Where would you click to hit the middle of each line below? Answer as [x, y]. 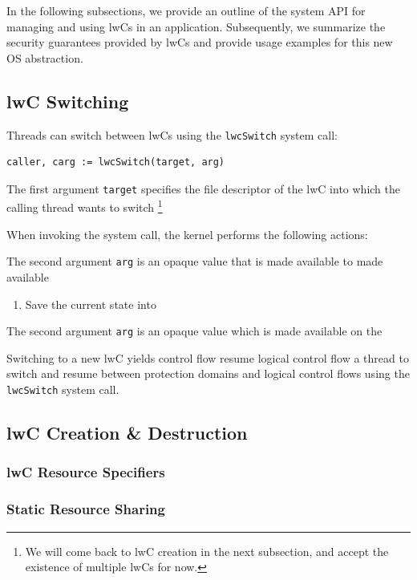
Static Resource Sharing [86, 509]
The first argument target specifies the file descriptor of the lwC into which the [204, 188]
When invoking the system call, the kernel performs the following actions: [187, 234]
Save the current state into [91, 304]
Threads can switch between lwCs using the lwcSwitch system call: [172, 134]
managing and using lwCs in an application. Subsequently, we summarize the [196, 26]
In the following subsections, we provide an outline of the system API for [186, 10]
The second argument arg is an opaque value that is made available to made [195, 261]
